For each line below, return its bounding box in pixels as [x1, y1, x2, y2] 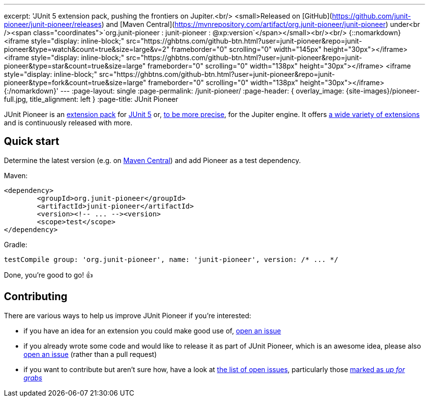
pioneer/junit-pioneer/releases [4, 20, 102, 28]
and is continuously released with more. [4, 118, 133, 127]
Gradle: [4, 240, 27, 249]
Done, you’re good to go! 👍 [4, 270, 93, 279]
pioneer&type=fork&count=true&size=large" [4, 78, 146, 87]
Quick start [4, 135, 59, 148]
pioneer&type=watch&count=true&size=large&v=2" [4, 45, 170, 53]
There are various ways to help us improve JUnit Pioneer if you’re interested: [4, 311, 251, 320]
